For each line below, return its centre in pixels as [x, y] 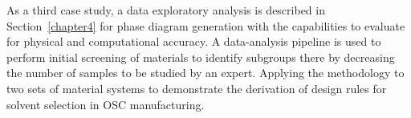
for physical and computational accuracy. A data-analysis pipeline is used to [194, 41]
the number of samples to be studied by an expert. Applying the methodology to [205, 73]
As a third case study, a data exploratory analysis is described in [166, 10]
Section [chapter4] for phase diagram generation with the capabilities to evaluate [206, 25]
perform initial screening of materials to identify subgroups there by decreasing [201, 57]
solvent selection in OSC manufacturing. [106, 104]
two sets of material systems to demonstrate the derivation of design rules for [197, 88]
